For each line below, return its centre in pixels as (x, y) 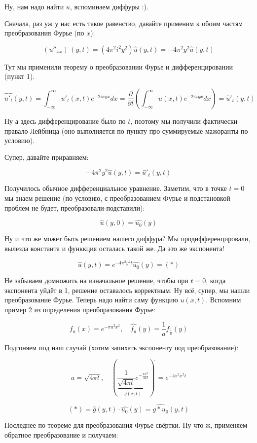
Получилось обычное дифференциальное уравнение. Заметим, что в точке (116, 188)
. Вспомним (223, 300)
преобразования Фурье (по (44, 33)
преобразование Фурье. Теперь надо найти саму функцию (91, 300)
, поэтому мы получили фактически (184, 121)
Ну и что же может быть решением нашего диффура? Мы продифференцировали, (128, 239)
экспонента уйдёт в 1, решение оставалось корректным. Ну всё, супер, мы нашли (127, 290)
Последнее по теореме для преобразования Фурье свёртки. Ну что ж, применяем (126, 425)
